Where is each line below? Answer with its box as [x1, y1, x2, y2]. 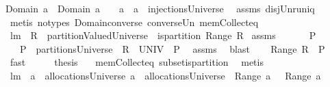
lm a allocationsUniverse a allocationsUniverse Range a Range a [10, 68, 321, 82]
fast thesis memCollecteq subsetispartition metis [10, 55, 264, 69]
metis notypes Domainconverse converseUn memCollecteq [10, 14, 259, 29]
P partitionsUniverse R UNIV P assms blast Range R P [19, 41, 325, 55]
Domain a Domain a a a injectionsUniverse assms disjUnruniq [5, 1, 315, 15]
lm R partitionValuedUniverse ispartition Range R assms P [10, 28, 316, 42]
